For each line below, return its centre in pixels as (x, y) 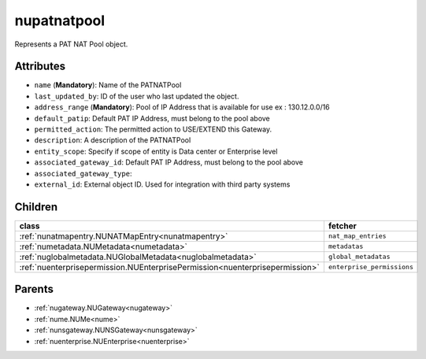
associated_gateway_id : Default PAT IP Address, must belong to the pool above (169, 162)
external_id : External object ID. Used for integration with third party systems (162, 184)
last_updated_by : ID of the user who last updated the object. (137, 96)
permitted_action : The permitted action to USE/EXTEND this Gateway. (153, 129)
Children (36, 207)
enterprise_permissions (370, 267)
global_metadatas (359, 257)
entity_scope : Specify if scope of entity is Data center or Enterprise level (156, 151)
